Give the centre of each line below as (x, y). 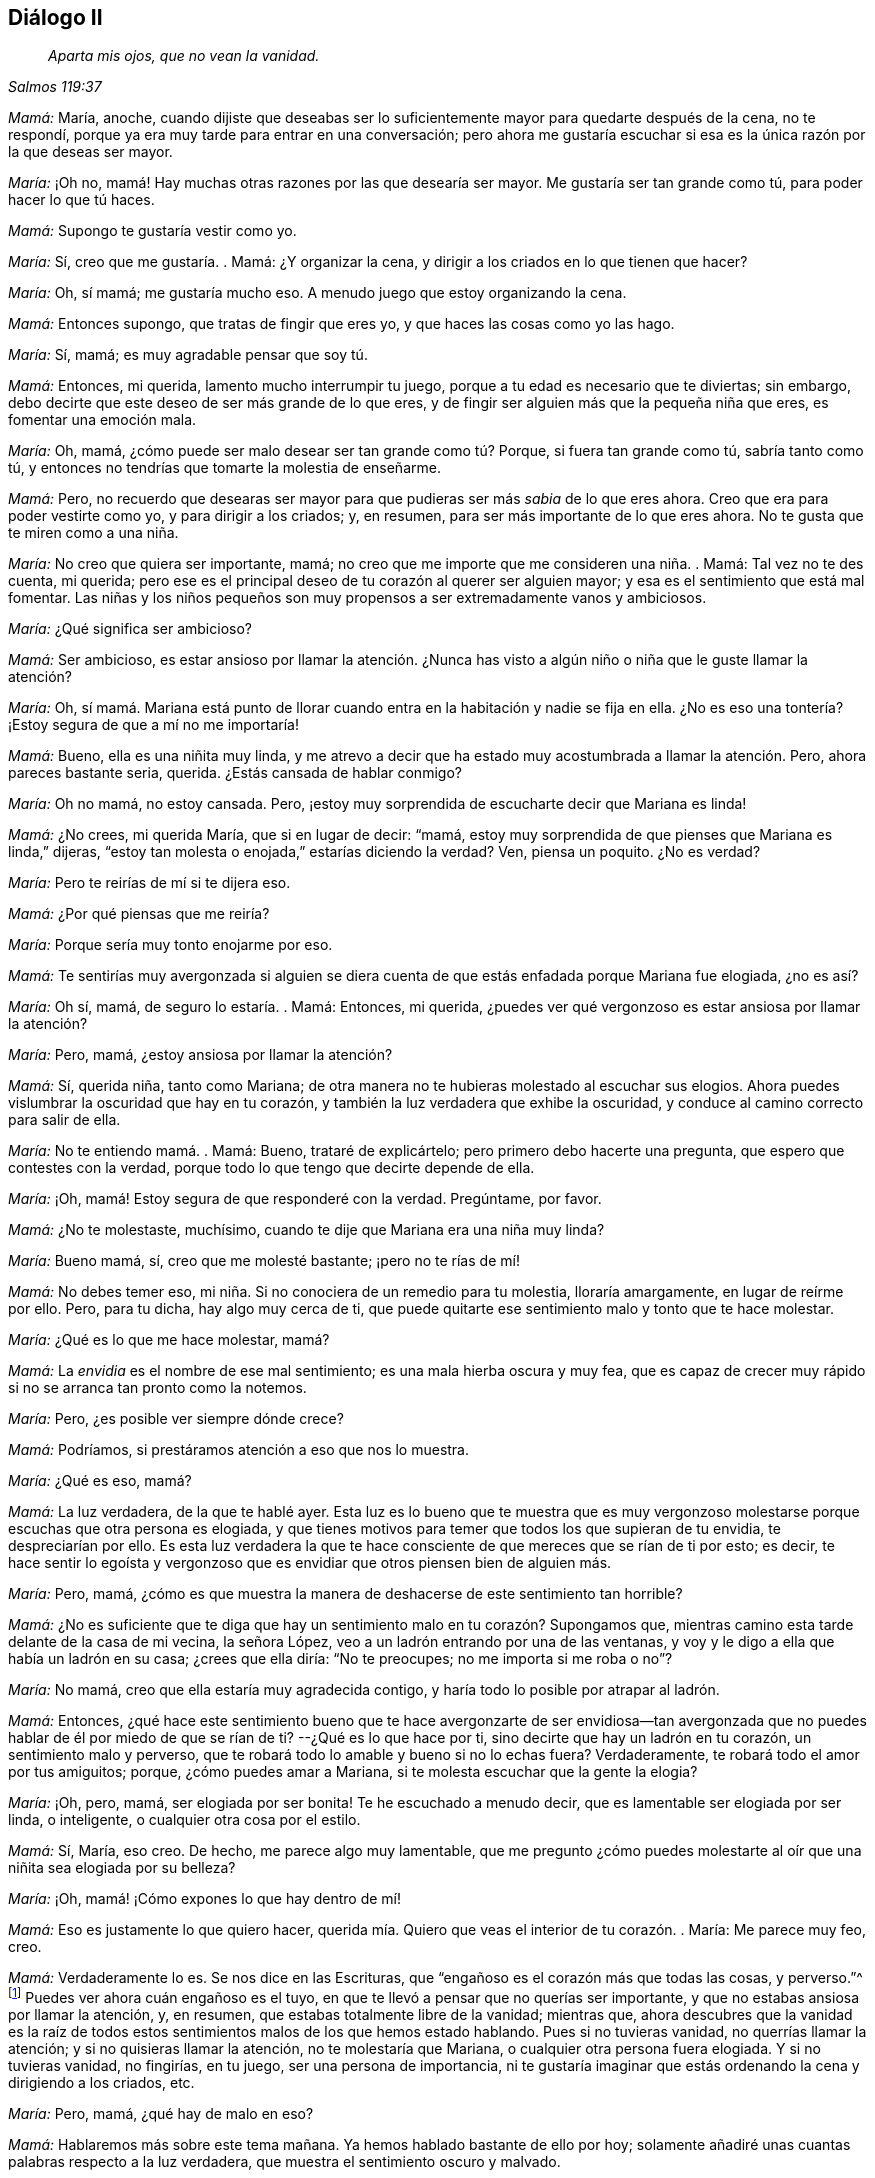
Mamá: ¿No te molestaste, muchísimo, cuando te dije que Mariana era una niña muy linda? (306, 1230)
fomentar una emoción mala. (102, 420)
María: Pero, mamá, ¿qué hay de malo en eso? (161, 2114)
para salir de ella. (64, 1120)
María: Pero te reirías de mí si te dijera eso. (149, 883)
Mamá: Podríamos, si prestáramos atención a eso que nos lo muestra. (239, 1450)
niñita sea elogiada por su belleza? (122, 1868)
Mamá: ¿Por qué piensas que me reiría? (139, 914)
